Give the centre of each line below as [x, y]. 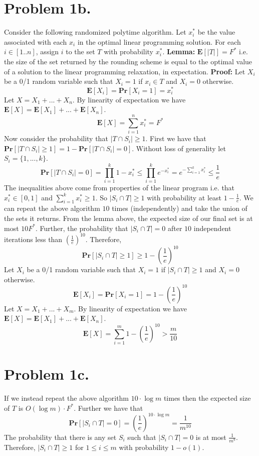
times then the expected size [207, 397]
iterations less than [33, 239]
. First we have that [176, 138]
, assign [47, 51]
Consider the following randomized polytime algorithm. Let [95, 32]
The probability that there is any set [60, 437]
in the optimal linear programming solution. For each [159, 41]
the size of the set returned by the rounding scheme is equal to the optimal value [128, 61]
